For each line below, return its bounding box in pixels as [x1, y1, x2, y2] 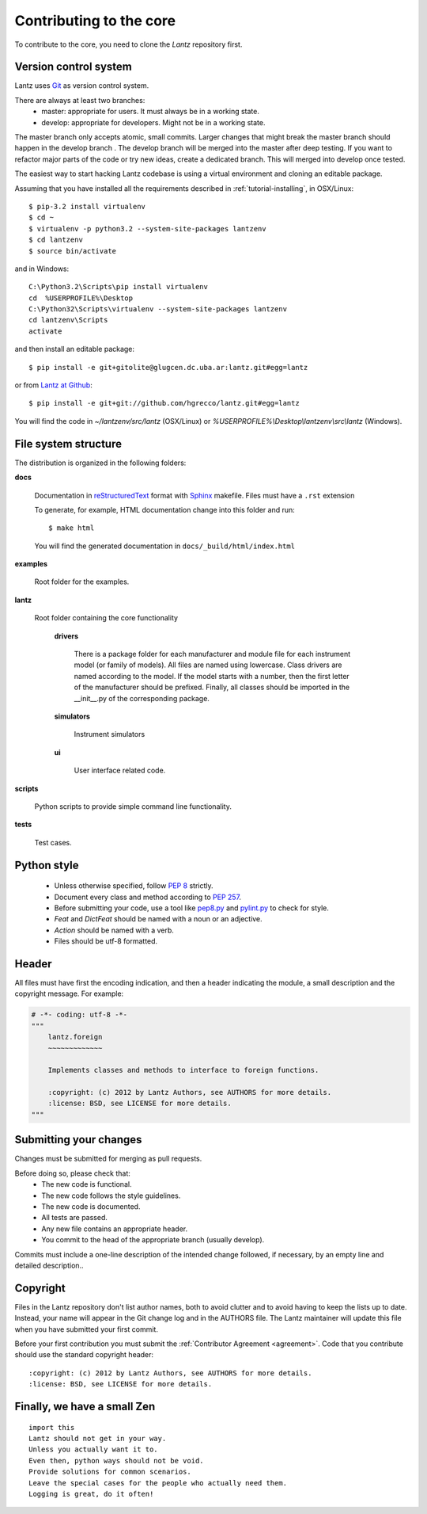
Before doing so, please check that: [14, 1169, 130, 1178]
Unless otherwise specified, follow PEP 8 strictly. [54, 881, 213, 890]
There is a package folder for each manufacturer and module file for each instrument [74, 650, 351, 659]
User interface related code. [74, 765, 166, 776]
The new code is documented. [41, 1201, 141, 1211]
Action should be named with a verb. [54, 925, 174, 935]
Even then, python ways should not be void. [28, 1456, 205, 1465]
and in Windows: [14, 264, 70, 273]
